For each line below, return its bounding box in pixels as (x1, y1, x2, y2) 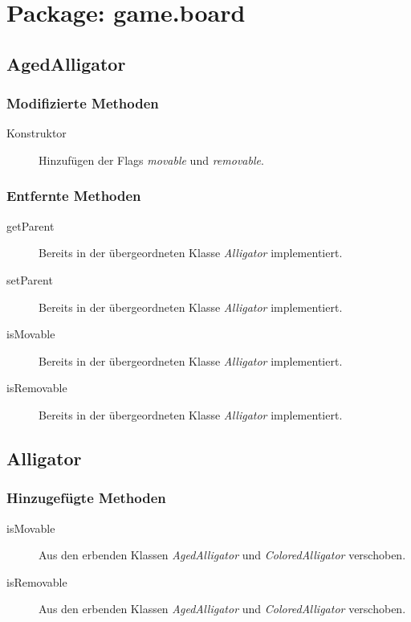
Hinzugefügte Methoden (6, 488, 166, 508)
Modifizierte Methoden (6, 93, 159, 113)
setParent (6, 271, 53, 288)
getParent (6, 217, 55, 234)
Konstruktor (6, 125, 67, 141)
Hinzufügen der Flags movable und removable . (39, 151, 264, 168)
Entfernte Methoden (6, 186, 141, 206)
